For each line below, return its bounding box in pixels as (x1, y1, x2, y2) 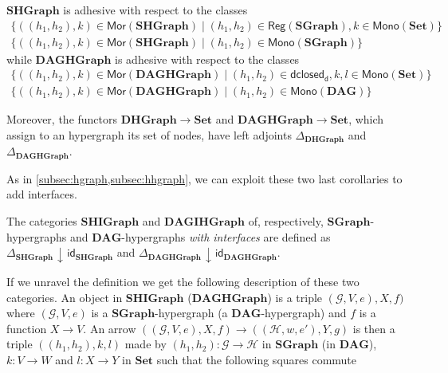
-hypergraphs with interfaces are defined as (121, 228, 331, 245)
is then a (352, 320, 395, 336)
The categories (6, 213, 77, 229)
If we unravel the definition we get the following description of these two (6, 273, 360, 289)
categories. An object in (6, 289, 123, 305)
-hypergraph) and (261, 304, 347, 321)
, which (348, 111, 384, 128)
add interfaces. (6, 186, 77, 202)
